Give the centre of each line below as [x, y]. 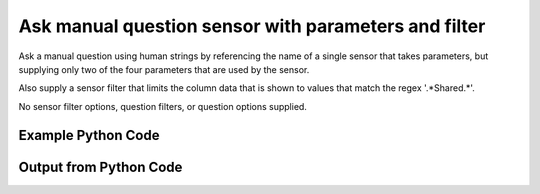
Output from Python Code [100, 166]
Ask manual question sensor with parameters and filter [252, 26]
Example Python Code [89, 135]
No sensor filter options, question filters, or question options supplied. [162, 106]
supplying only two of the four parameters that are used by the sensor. [164, 69]
